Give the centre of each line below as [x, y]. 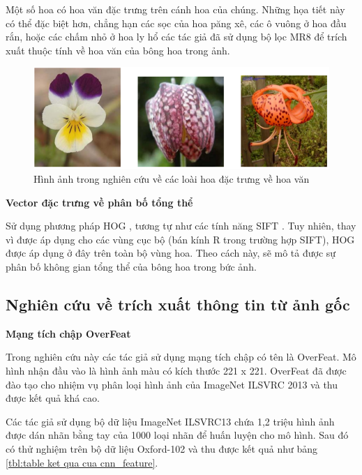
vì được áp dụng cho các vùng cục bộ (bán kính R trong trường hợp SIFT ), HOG [180, 239]
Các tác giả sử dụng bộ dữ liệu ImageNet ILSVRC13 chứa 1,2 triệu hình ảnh [170, 421]
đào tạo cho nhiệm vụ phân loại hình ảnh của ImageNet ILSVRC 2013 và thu [172, 384]
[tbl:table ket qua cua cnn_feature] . [82, 462]
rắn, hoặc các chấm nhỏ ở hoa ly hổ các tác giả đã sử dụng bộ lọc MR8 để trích [176, 37]
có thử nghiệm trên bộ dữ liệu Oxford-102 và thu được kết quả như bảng [161, 448]
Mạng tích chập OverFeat [68, 333]
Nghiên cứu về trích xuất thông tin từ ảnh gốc [178, 304]
